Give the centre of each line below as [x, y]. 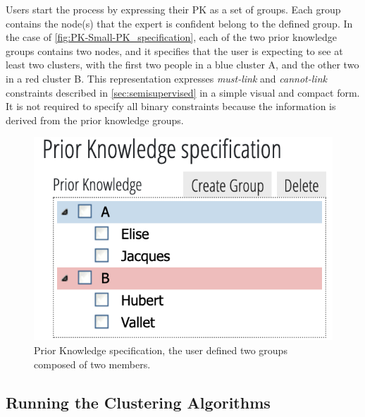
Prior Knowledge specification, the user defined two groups [161, 350]
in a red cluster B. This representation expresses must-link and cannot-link [166, 78]
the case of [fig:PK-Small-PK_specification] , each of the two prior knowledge [172, 37]
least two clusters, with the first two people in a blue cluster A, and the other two [182, 65]
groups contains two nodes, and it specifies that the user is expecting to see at [174, 50]
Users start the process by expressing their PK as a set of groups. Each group [173, 9]
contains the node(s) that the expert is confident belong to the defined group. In [179, 23]
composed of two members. [92, 364]
